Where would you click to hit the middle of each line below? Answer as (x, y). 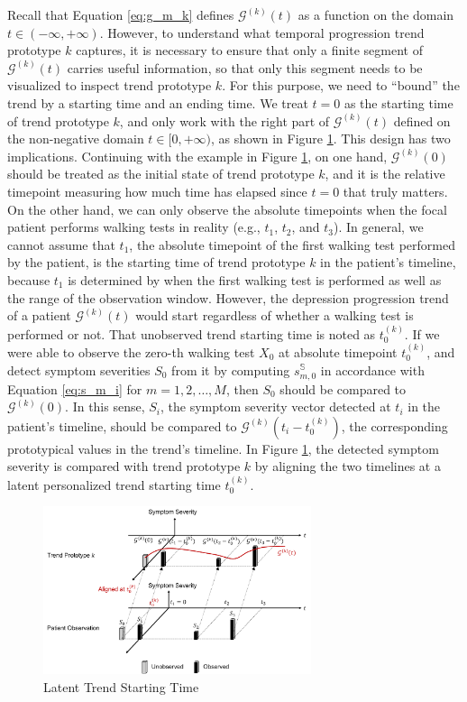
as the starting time (398, 102)
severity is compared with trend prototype (124, 466)
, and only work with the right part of (224, 120)
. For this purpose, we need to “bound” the (341, 85)
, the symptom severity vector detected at (276, 406)
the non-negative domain (76, 139)
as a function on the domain (376, 14)
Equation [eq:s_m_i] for (75, 388)
